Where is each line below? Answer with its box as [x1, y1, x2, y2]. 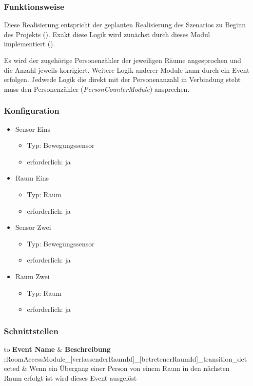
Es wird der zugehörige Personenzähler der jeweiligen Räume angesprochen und [4, 55, 241, 65]
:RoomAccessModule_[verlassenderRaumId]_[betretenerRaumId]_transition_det [4, 353, 247, 364]
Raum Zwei [15, 271, 50, 281]
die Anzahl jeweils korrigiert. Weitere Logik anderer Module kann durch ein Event [4, 64, 250, 75]
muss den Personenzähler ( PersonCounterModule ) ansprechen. [4, 83, 190, 94]
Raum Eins [15, 173, 49, 183]
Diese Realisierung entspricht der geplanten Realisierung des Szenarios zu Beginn [4, 20, 246, 30]
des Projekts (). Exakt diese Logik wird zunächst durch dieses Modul [4, 29, 210, 39]
